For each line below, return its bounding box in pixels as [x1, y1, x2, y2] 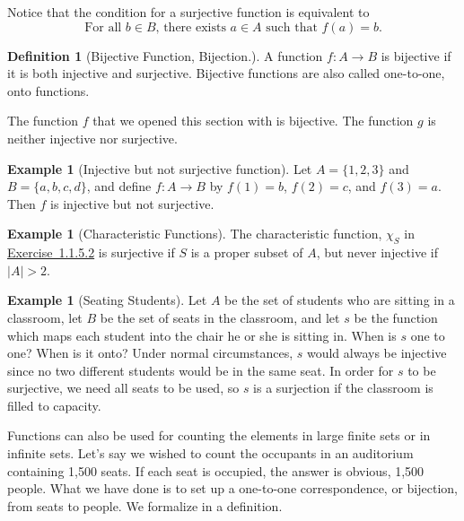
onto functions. [7, 81, 90, 100]
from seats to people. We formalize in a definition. [7, 496, 283, 515]
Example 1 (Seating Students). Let [7, 291, 207, 309]
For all [84, 21, 122, 34]
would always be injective [306, 343, 447, 362]
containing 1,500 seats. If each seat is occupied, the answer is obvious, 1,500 [7, 461, 425, 480]
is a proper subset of [190, 243, 303, 262]
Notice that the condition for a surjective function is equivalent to [7, 3, 370, 21]
